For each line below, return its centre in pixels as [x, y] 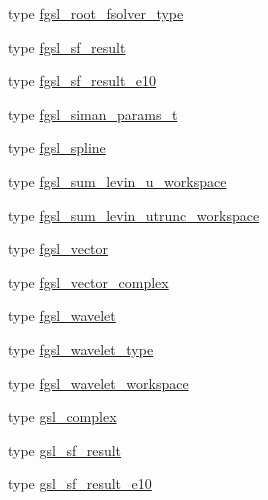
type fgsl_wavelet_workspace [98, 382]
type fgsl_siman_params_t [93, 113]
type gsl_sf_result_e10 [80, 483]
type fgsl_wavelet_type [81, 348]
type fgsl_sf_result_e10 [82, 80]
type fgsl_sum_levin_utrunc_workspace [134, 214]
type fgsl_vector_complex [88, 281]
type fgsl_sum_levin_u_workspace [117, 180]
